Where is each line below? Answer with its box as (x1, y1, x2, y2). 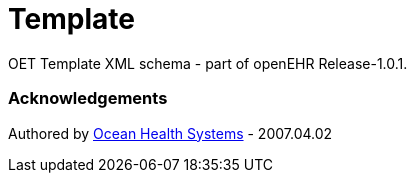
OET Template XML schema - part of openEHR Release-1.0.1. (8, 54, 408, 72)
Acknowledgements (8, 88, 168, 109)
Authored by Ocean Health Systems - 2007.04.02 (8, 124, 333, 142)
